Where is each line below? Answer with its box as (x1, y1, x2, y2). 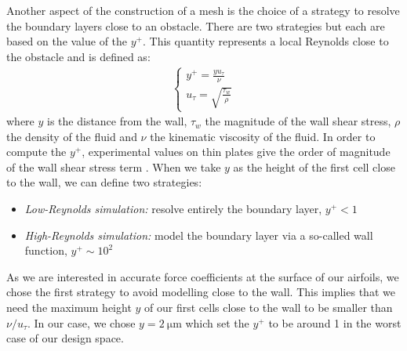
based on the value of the (6, 33, 128, 49)
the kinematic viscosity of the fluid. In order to (150, 128, 376, 144)
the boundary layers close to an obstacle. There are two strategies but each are (6, 17, 385, 34)
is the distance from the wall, (47, 113, 187, 129)
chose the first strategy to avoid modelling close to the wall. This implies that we (6, 284, 395, 300)
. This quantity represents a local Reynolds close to (143, 33, 389, 49)
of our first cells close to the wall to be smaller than (144, 299, 393, 315)
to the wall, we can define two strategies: (6, 174, 202, 190)
